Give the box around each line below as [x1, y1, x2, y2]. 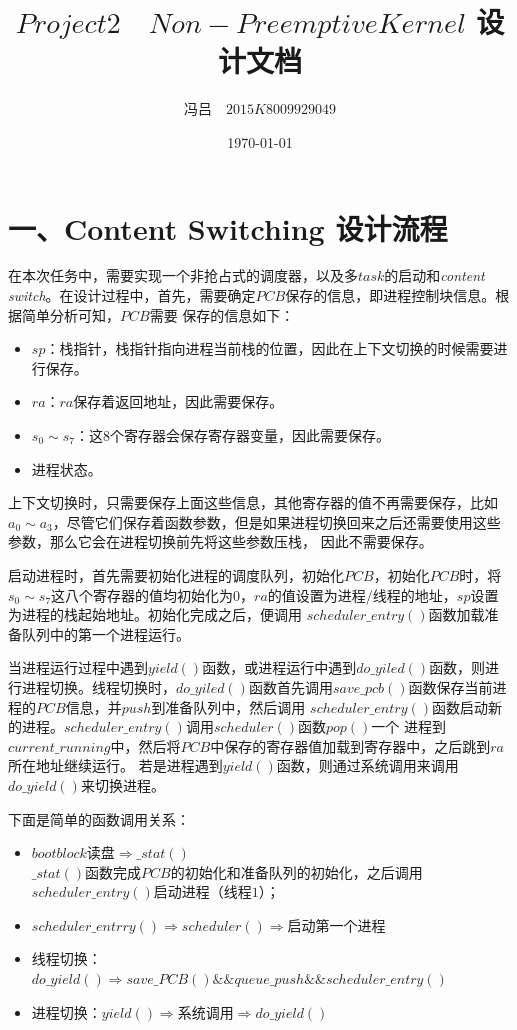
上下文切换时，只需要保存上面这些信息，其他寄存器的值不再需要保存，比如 [8, 492, 498, 513]
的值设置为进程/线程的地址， [267, 584, 457, 605]
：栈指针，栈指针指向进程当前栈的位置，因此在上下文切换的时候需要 [45, 338, 494, 359]
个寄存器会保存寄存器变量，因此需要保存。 [109, 425, 390, 445]
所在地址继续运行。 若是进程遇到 [8, 755, 223, 776]
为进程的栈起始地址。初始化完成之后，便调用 [8, 604, 302, 625]
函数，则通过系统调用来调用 [276, 755, 459, 776]
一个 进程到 [371, 716, 447, 737]
